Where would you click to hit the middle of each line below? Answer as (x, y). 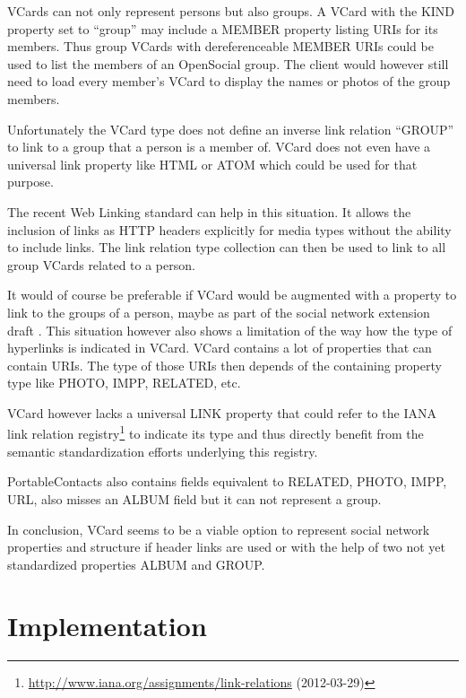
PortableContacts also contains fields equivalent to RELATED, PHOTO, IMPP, (227, 481)
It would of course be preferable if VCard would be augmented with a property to (232, 295)
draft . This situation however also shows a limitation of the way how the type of (230, 330)
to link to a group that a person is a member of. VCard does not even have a (219, 147)
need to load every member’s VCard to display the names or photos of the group (229, 81)
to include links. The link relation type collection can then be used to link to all (227, 247)
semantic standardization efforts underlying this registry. (163, 451)
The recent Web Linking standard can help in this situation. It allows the (209, 211)
